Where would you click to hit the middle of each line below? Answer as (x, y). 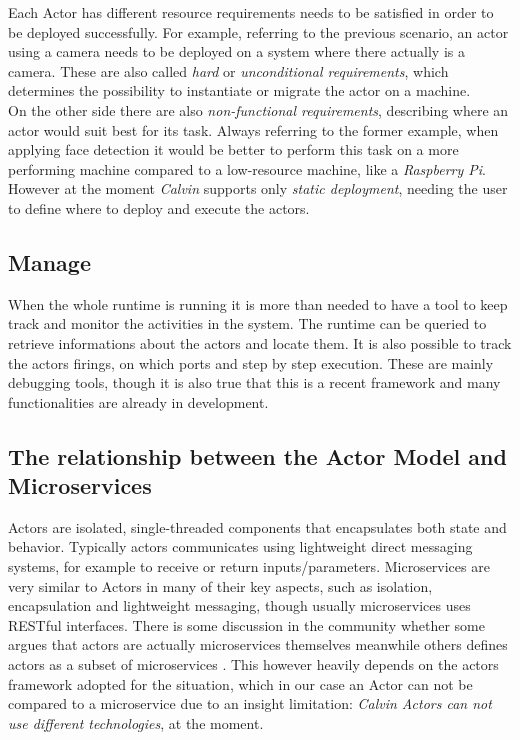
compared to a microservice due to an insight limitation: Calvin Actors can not (250, 703)
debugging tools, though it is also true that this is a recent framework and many (254, 382)
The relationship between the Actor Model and (257, 455)
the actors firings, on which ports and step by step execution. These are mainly (251, 362)
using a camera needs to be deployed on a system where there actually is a (236, 51)
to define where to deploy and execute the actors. (159, 207)
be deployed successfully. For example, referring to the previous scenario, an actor (258, 31)
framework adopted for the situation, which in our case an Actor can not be (240, 683)
